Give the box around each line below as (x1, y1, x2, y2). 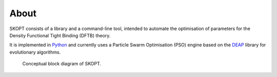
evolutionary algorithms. (9, 49, 61, 55)
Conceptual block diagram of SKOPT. (22, 61, 102, 67)
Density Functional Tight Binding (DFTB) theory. (9, 32, 111, 38)
